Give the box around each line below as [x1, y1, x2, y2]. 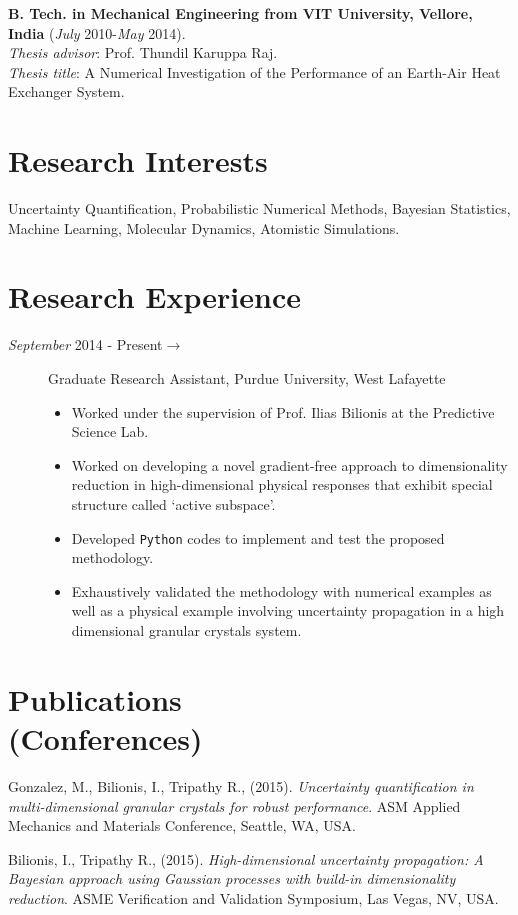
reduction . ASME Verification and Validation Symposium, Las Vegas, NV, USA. [8, 887, 499, 908]
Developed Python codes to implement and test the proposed [71, 527, 445, 548]
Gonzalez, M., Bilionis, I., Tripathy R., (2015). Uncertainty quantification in [8, 775, 474, 796]
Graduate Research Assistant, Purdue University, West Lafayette [48, 368, 446, 388]
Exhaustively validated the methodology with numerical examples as [71, 580, 492, 601]
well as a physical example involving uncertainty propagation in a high [71, 600, 505, 621]
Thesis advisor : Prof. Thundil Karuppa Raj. [8, 42, 278, 63]
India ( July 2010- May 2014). [8, 22, 186, 43]
